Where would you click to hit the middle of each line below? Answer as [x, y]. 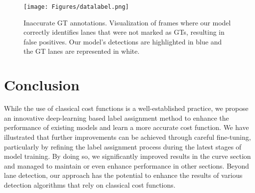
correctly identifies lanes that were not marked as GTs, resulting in [124, 32]
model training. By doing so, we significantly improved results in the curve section [127, 156]
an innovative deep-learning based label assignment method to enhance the [116, 118]
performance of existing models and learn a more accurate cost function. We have [127, 127]
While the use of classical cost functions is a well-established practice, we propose [126, 108]
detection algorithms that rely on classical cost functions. [90, 184]
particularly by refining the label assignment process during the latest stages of [123, 146]
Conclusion [42, 85]
